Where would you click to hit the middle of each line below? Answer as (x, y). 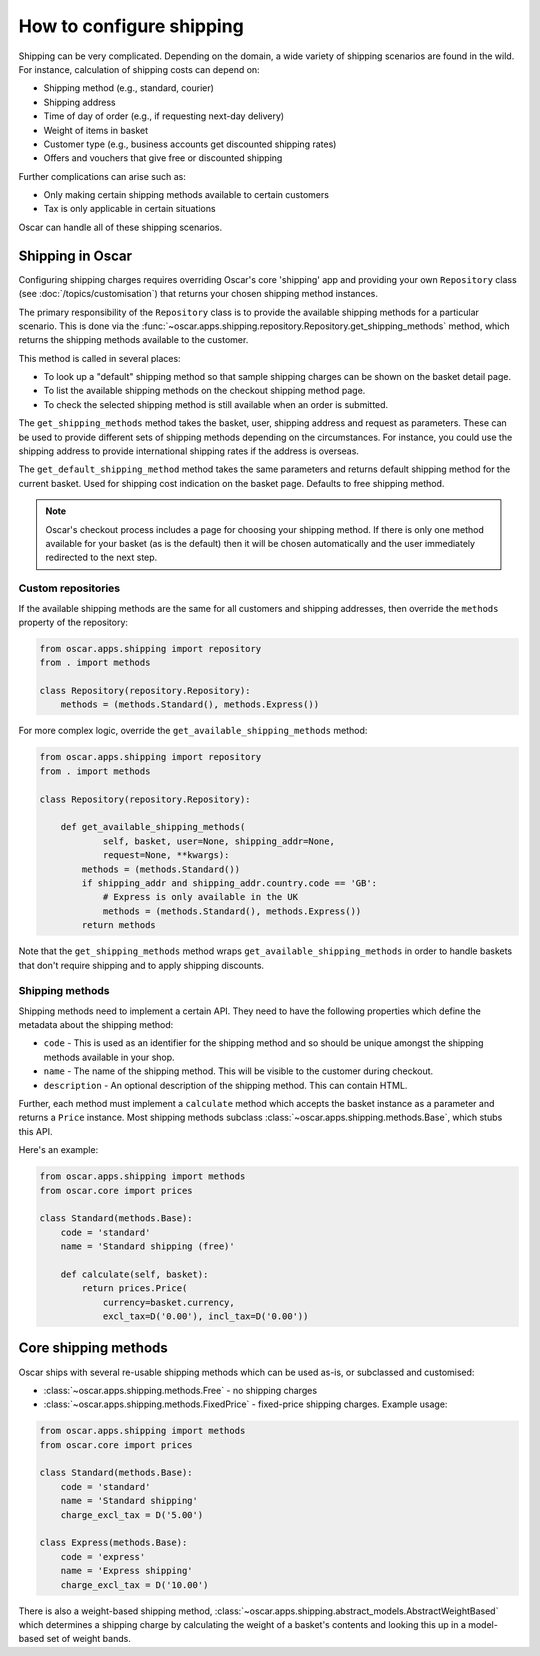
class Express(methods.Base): (113, 1543)
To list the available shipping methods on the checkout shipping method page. (204, 391)
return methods (119, 925)
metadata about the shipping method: (96, 1025)
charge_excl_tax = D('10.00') (134, 1584)
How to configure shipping (131, 26)
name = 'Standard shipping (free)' (147, 1246)
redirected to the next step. (101, 557)
